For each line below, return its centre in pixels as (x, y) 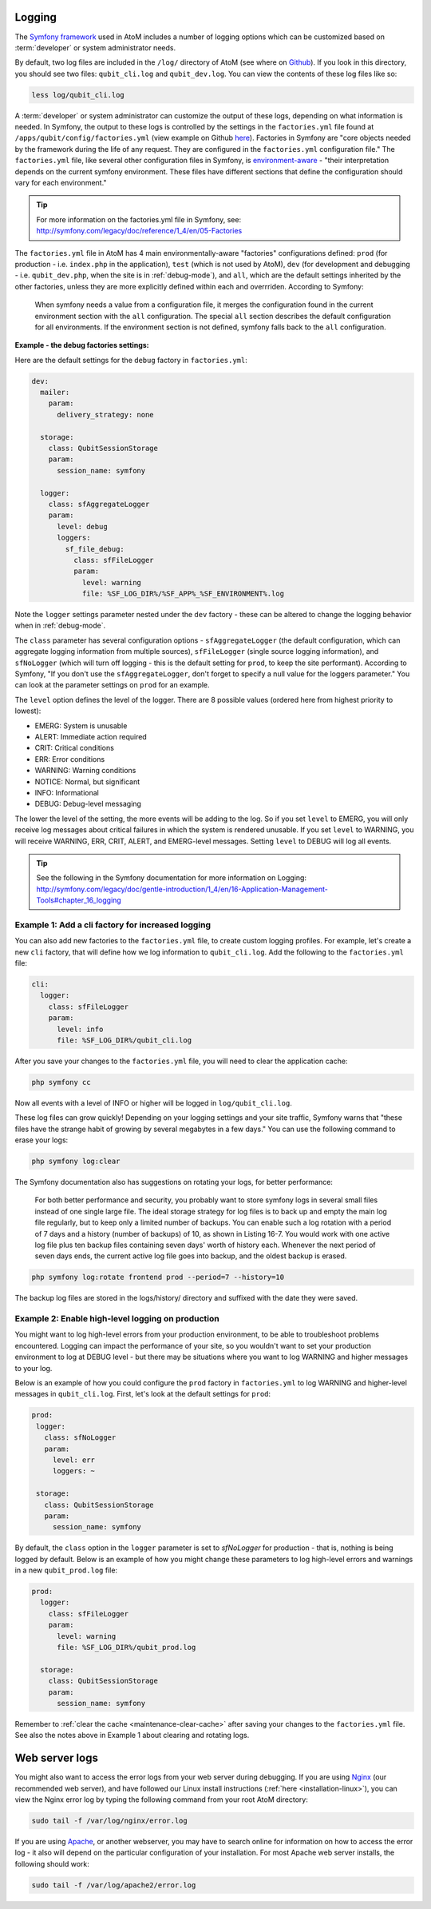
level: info (80, 1029)
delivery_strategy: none (106, 414)
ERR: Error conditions (70, 759)
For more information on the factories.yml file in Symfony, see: (139, 219)
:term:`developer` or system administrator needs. (95, 47)
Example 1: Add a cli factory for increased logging (113, 925)
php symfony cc (61, 1082)
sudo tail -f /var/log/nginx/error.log (109, 1821)
